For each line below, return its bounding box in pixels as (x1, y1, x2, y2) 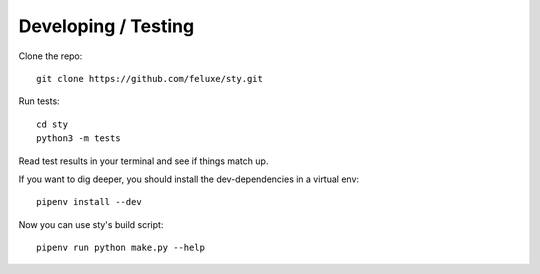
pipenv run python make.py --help (36, 242, 205, 254)
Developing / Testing (18, 15, 195, 37)
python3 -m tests (36, 133, 121, 144)
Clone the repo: (18, 50, 83, 62)
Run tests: (18, 95, 60, 107)
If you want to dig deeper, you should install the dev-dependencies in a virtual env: (18, 173, 360, 185)
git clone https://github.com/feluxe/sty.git (36, 73, 264, 84)
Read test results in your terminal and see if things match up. (18, 155, 269, 167)
